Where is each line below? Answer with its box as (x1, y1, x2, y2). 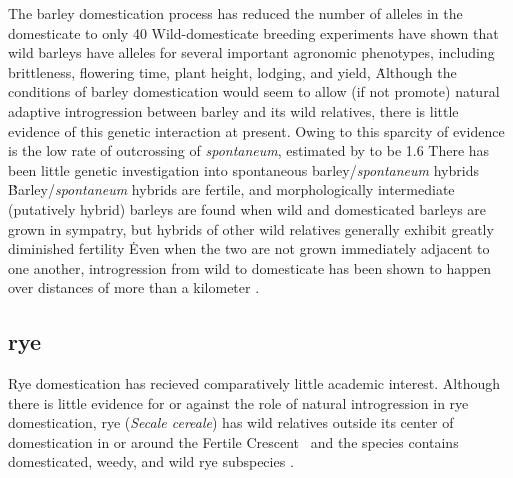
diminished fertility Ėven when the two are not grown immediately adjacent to (8, 238, 490, 259)
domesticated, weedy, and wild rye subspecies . (8, 451, 294, 472)
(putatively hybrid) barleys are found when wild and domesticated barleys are (8, 198, 487, 219)
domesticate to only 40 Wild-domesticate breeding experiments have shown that (8, 22, 499, 43)
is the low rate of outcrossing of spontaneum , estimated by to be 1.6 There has (8, 140, 490, 161)
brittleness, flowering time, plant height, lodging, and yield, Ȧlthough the (8, 61, 457, 82)
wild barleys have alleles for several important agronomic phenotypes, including (8, 42, 495, 63)
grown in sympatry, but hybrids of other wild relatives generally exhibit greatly (8, 218, 494, 239)
